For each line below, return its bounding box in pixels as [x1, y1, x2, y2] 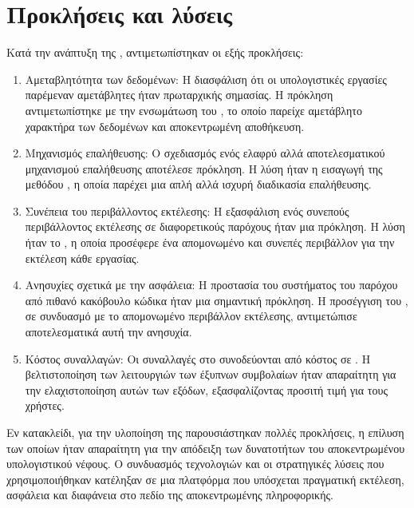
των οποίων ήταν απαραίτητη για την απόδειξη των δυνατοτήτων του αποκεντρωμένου [6, 439, 405, 456]
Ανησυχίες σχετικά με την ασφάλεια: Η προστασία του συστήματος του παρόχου [25, 276, 398, 293]
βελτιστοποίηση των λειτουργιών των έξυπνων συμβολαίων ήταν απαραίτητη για [25, 366, 396, 383]
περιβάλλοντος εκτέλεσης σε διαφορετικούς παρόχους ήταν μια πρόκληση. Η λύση [25, 218, 405, 235]
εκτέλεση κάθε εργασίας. [25, 249, 140, 266]
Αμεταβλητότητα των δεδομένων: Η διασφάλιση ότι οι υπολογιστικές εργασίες [25, 70, 387, 87]
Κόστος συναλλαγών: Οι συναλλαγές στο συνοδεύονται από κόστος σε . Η [25, 350, 371, 367]
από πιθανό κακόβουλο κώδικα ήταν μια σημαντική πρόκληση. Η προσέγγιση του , [25, 292, 408, 308]
